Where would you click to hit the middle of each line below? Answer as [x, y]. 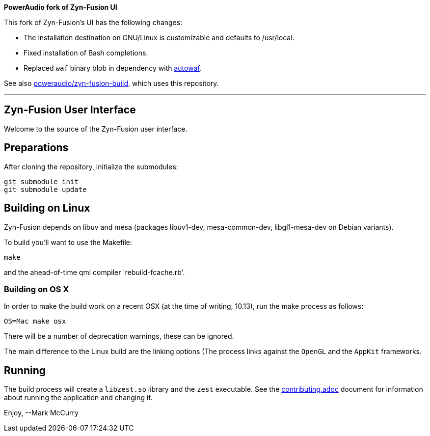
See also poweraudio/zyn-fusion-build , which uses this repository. [111, 83]
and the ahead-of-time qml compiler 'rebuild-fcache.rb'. [94, 272]
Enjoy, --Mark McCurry [41, 413]
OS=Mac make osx [35, 321]
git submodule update [45, 189]
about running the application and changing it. [79, 398]
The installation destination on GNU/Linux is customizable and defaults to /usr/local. [159, 38]
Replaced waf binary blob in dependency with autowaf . [113, 68]
